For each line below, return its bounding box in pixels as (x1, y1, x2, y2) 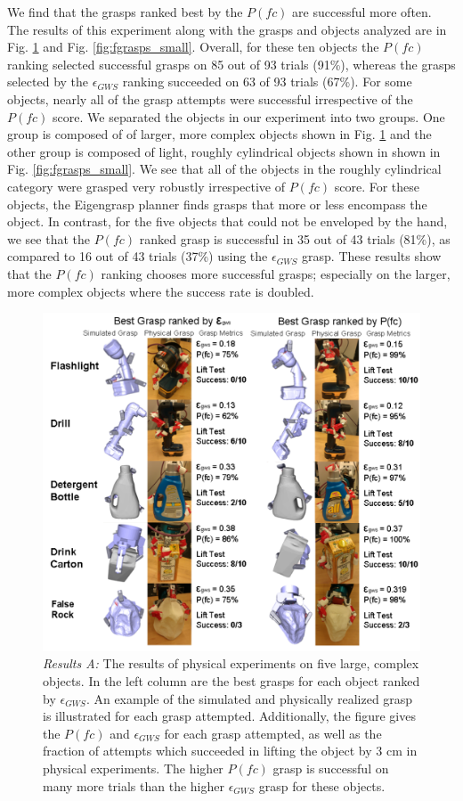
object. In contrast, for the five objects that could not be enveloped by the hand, (7, 212, 448, 231)
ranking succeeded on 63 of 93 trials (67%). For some (122, 72, 412, 91)
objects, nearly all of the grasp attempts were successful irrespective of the (7, 89, 413, 108)
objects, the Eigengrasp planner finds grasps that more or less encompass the (7, 194, 427, 213)
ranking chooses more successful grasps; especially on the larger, (101, 264, 451, 282)
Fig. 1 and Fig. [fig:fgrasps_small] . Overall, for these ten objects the (7, 37, 379, 56)
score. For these (334, 176, 420, 195)
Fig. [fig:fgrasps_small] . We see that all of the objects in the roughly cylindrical (7, 159, 442, 178)
